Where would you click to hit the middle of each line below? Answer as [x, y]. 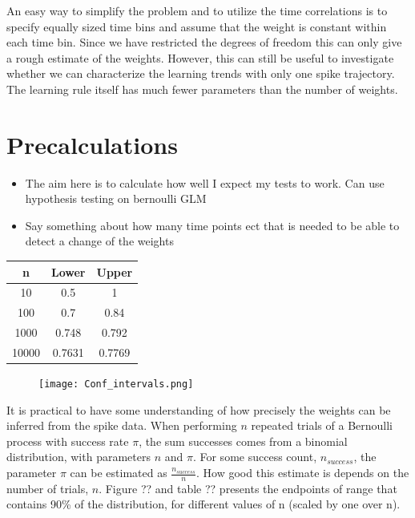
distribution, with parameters [79, 457]
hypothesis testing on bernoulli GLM [116, 198]
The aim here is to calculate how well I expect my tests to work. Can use [205, 182]
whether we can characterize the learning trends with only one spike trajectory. [201, 73]
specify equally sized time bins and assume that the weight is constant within [197, 26]
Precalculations [92, 144]
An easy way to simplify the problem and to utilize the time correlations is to [197, 10]
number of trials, [48, 488]
